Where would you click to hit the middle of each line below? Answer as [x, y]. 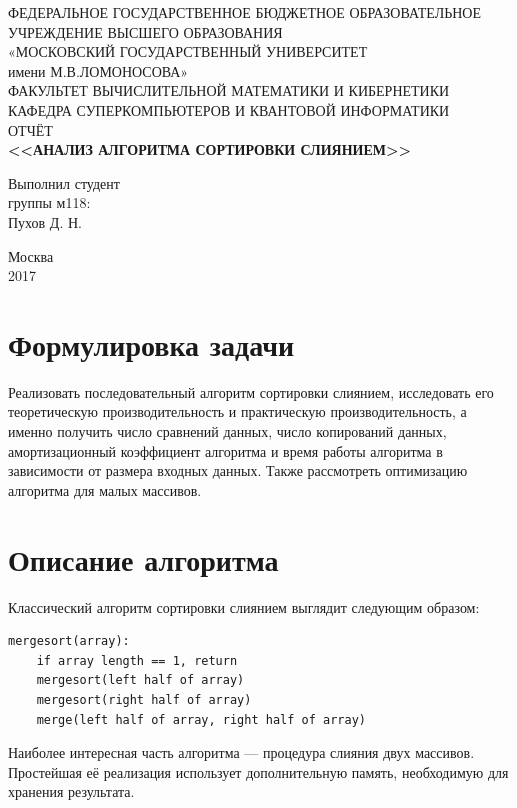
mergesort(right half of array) [144, 699]
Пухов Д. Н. [45, 221]
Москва [31, 255]
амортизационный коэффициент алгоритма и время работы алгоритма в [225, 450]
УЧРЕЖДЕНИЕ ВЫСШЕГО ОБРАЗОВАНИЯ [145, 31]
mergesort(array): [69, 641]
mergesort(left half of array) [140, 680]
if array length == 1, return [137, 660]
